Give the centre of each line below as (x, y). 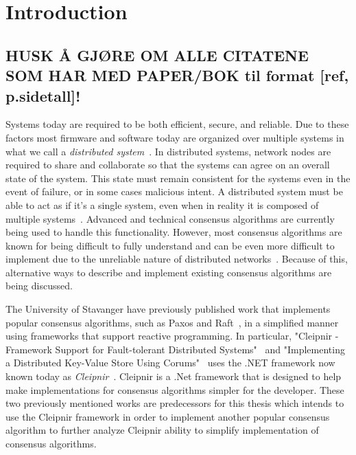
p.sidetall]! (43, 95)
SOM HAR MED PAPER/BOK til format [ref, (177, 75)
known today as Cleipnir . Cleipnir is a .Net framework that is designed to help (174, 376)
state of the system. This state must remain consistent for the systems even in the (178, 178)
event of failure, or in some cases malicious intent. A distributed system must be (174, 191)
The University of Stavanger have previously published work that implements (168, 309)
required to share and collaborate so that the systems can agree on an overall (168, 165)
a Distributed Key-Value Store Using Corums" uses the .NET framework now (170, 363)
